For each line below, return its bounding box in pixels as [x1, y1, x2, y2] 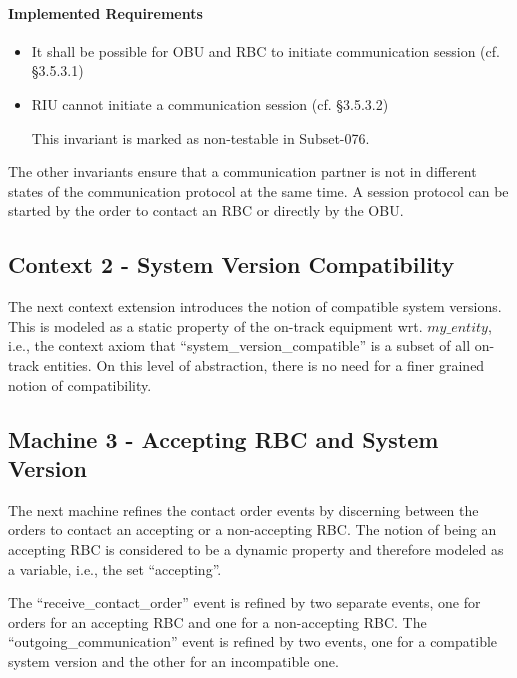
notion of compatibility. [8, 374, 152, 395]
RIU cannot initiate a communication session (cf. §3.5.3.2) [31, 93, 389, 114]
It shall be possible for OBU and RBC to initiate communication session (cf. [31, 40, 500, 61]
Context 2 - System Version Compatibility [8, 249, 455, 280]
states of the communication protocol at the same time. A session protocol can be [8, 180, 509, 201]
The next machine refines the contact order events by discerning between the [8, 499, 479, 520]
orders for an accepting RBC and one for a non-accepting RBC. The [8, 611, 427, 632]
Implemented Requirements [8, 2, 203, 23]
